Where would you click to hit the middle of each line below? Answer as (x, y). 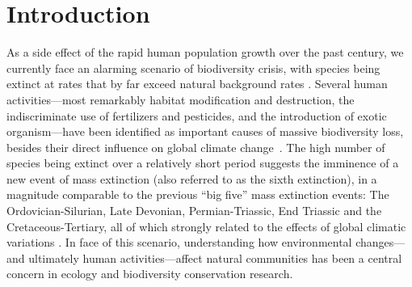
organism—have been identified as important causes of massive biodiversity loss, (205, 131)
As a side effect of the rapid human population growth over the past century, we (205, 52)
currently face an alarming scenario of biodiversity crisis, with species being (193, 68)
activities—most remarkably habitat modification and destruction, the (181, 99)
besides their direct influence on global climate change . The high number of (196, 147)
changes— (380, 242)
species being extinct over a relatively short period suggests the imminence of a (203, 163)
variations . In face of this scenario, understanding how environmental (179, 242)
